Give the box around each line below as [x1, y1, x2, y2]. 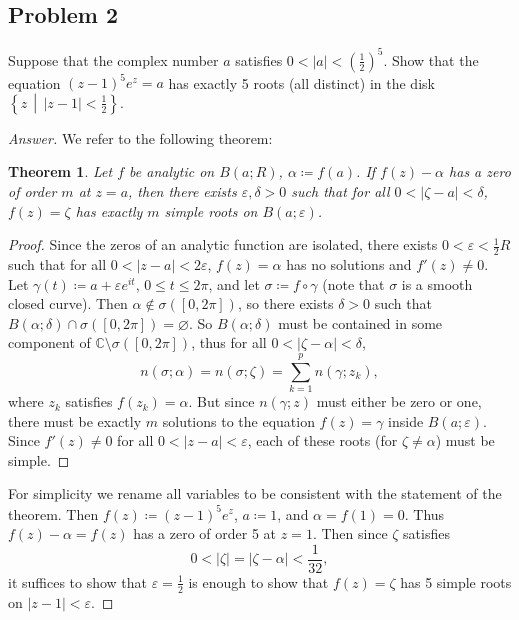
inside [388, 410, 424, 431]
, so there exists [237, 293, 334, 314]
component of [8, 332, 91, 353]
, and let [208, 273, 260, 294]
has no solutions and [286, 254, 412, 274]
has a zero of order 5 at [133, 523, 277, 544]
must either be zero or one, [316, 391, 482, 412]
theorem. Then [8, 503, 99, 524]
